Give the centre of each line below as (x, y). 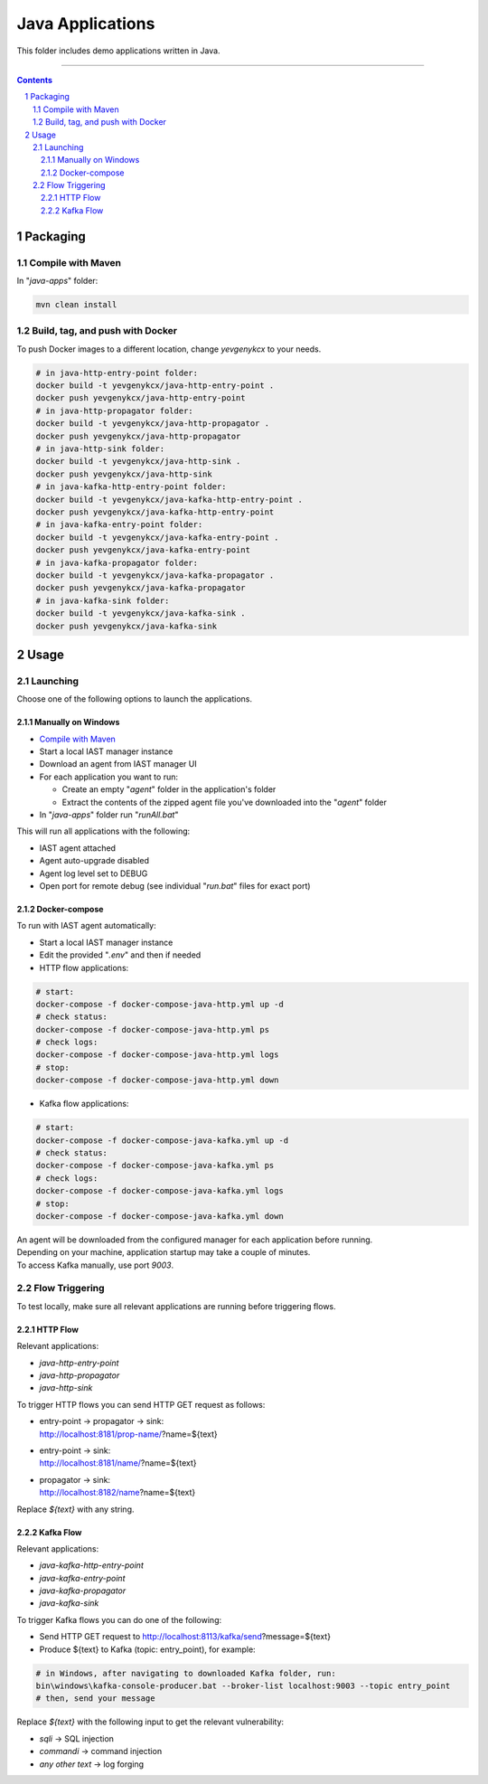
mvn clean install (76, 304)
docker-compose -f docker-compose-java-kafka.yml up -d (162, 1140)
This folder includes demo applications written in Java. (118, 51)
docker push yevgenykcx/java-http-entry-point (141, 398)
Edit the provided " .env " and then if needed (120, 955)
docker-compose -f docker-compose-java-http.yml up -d (160, 1004)
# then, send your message (95, 1699)
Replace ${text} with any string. (75, 1509)
